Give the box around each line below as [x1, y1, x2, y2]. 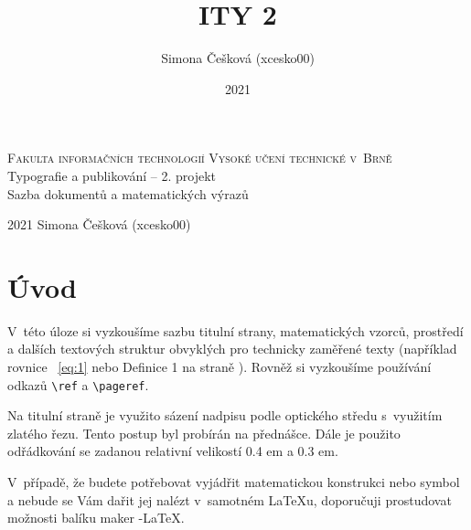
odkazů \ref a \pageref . [7, 375, 149, 394]
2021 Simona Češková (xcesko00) [7, 215, 191, 234]
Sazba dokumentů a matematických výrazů [7, 184, 249, 203]
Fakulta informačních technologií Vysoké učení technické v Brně [7, 148, 392, 167]
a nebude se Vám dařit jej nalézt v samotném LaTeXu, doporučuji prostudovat [7, 490, 452, 509]
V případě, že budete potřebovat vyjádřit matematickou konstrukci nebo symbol [7, 472, 460, 492]
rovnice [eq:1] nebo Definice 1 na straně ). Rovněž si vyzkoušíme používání [7, 357, 432, 376]
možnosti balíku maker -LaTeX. [7, 508, 185, 527]
